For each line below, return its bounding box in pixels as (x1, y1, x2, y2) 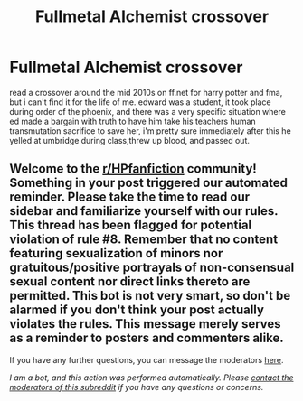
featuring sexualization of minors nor (9, 246, 223, 261)
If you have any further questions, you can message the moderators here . (9, 354, 284, 365)
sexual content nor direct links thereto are (9, 274, 251, 290)
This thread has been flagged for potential (9, 218, 252, 233)
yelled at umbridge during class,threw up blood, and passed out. (9, 135, 251, 145)
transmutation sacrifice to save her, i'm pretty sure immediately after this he (9, 125, 291, 136)
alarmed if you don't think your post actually (9, 303, 265, 318)
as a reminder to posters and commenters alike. (9, 331, 285, 346)
